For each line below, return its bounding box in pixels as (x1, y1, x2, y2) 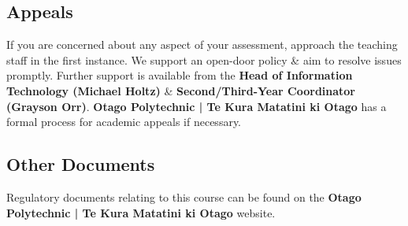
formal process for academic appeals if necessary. (6, 113, 242, 130)
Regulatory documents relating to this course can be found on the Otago (6, 188, 362, 205)
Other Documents (6, 152, 155, 176)
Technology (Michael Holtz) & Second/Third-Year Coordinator (6, 82, 356, 98)
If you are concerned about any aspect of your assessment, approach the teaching (6, 36, 398, 53)
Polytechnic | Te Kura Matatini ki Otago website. (6, 204, 276, 220)
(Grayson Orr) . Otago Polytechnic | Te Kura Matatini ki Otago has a (6, 98, 387, 114)
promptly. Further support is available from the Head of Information (6, 67, 353, 83)
